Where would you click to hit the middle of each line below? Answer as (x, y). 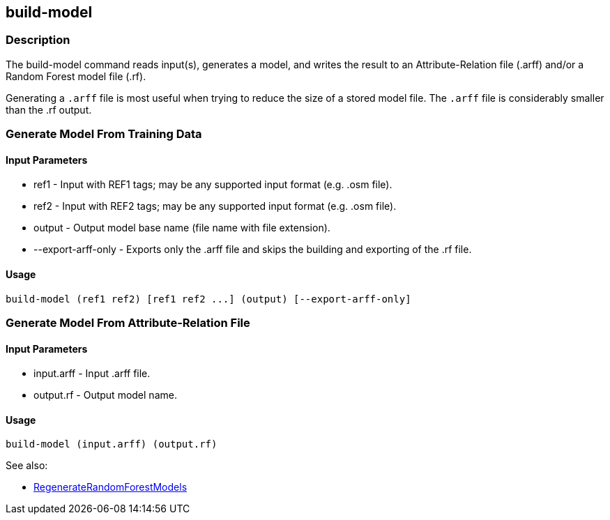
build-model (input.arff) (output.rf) (112, 444)
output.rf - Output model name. (105, 395)
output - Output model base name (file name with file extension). (182, 228)
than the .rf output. (49, 109)
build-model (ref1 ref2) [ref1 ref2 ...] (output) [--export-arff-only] (208, 299)
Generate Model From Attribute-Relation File (128, 322)
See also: (27, 466)
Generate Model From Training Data (104, 134)
